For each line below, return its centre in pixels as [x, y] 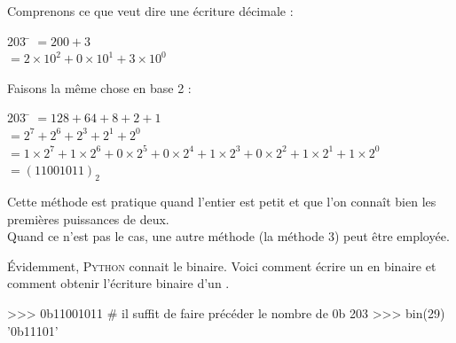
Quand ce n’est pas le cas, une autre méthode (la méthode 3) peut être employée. [228, 236]
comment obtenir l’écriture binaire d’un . [118, 283]
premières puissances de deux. [88, 218]
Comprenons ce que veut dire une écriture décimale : [150, 11]
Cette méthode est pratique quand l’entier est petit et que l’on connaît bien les [222, 201]
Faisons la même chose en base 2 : [99, 87]
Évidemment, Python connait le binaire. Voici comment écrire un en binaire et [222, 265]
